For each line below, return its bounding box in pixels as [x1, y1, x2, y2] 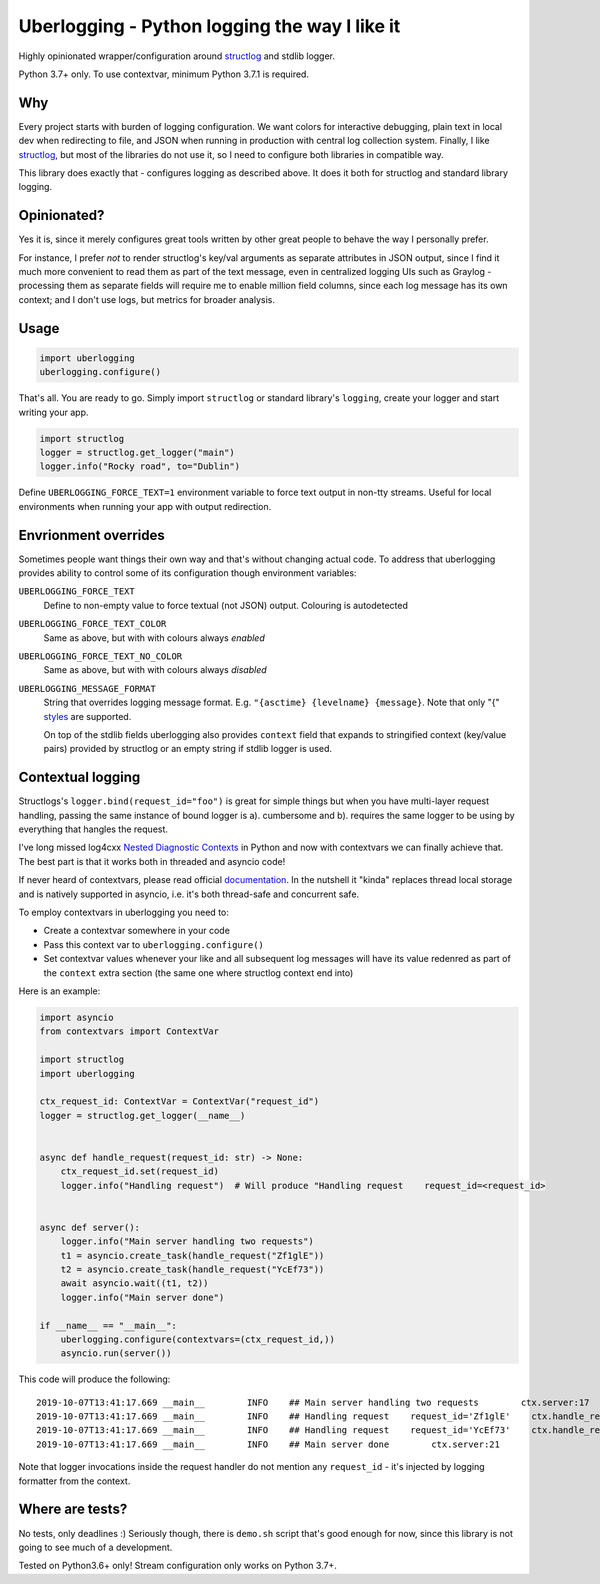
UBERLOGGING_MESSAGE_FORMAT [18, 683, 157, 694]
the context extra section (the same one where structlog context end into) [43, 966, 354, 979]
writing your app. [18, 406, 89, 418]
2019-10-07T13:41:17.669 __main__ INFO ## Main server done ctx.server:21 [36, 1438, 500, 1450]
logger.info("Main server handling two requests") [60, 1236, 314, 1247]
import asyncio [39, 1011, 114, 1023]
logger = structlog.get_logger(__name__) [39, 1110, 246, 1121]
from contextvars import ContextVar [39, 1026, 220, 1037]
